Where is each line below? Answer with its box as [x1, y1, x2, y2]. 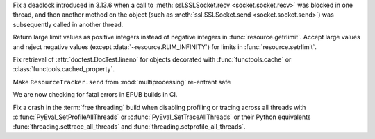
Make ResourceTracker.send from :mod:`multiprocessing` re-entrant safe [12, 77, 231, 86]
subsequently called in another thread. [12, 20, 124, 28]
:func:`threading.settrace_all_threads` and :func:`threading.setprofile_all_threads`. [12, 122, 246, 131]
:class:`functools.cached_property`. [12, 65, 115, 73]
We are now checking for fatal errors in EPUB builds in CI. [12, 91, 178, 99]
